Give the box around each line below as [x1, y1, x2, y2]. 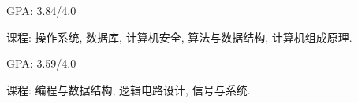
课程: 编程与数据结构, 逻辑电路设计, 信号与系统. [6, 81, 251, 97]
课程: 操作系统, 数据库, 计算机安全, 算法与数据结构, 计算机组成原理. [6, 28, 352, 45]
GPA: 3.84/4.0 [6, 2, 76, 18]
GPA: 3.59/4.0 [6, 55, 76, 72]
